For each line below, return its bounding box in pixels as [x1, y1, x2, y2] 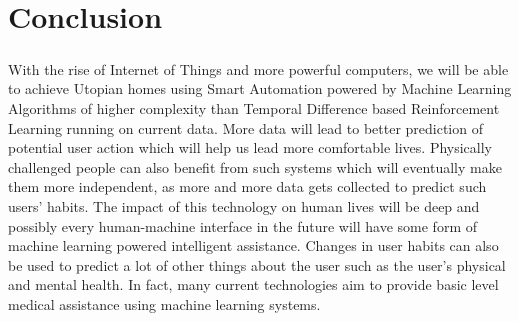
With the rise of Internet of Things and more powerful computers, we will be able [8, 58, 509, 79]
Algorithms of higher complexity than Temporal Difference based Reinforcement [8, 97, 500, 118]
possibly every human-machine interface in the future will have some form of [8, 215, 477, 236]
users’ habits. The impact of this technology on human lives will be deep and [8, 195, 480, 216]
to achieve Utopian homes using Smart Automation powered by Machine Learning [8, 78, 512, 99]
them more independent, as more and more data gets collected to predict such [8, 176, 487, 197]
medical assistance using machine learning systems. [8, 293, 321, 314]
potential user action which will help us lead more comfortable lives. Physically [8, 137, 493, 158]
